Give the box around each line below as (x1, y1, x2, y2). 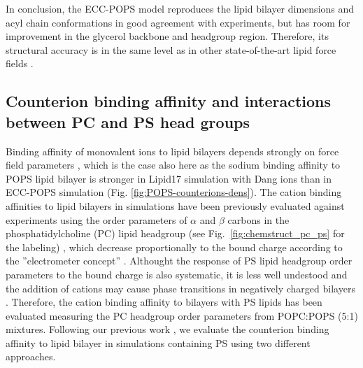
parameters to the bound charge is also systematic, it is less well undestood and (6, 267, 348, 281)
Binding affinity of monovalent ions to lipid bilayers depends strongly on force (6, 143, 339, 158)
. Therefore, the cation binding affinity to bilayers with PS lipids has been (6, 295, 322, 309)
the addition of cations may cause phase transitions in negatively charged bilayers (6, 281, 355, 295)
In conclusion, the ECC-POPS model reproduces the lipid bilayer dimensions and (6, 1, 355, 15)
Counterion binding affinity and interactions (6, 90, 332, 112)
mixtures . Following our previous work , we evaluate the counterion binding (6, 322, 329, 337)
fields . (6, 56, 34, 71)
